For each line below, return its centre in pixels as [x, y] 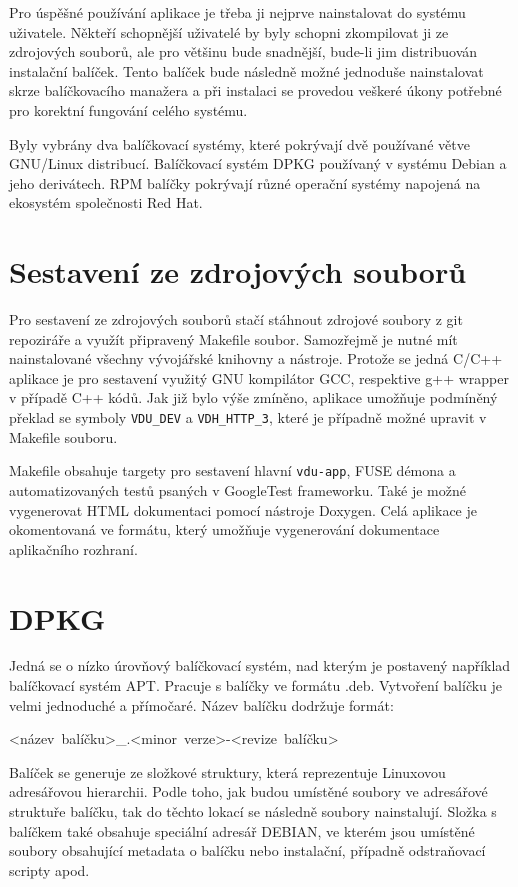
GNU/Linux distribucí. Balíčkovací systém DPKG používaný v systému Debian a [258, 163]
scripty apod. [49, 869]
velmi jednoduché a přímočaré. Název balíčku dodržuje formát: [201, 704]
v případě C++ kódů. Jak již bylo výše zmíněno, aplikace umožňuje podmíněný [253, 397]
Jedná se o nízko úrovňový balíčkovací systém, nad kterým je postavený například [260, 665]
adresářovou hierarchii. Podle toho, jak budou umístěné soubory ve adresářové [248, 791]
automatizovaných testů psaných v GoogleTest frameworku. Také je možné [237, 489]
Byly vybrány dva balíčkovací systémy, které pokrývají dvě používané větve [239, 143]
